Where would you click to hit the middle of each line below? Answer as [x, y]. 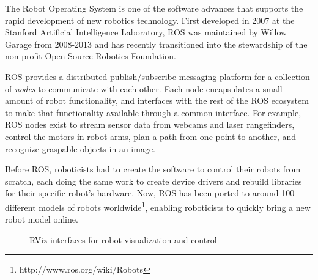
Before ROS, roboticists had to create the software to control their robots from [153, 169]
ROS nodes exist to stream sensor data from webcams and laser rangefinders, [150, 124]
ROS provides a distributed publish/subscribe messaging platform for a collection [157, 76]
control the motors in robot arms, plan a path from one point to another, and [151, 136]
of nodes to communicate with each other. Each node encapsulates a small [144, 88]
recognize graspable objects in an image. [80, 148]
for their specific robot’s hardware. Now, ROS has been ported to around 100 [150, 193]
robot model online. [42, 219]
